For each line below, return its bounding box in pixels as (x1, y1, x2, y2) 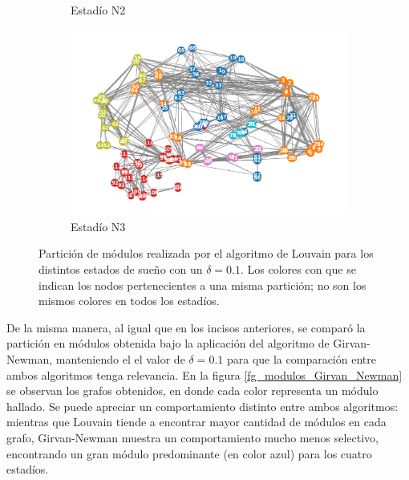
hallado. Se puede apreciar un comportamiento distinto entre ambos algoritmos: (6, 397, 399, 414)
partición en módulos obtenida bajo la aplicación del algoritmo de (6, 335, 330, 352)
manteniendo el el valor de (55, 351, 185, 368)
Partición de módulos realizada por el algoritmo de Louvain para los (38, 245, 374, 262)
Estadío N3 (71, 218, 126, 234)
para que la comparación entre (226, 351, 376, 368)
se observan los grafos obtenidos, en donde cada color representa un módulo (6, 382, 379, 399)
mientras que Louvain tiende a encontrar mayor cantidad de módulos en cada (6, 413, 387, 430)
